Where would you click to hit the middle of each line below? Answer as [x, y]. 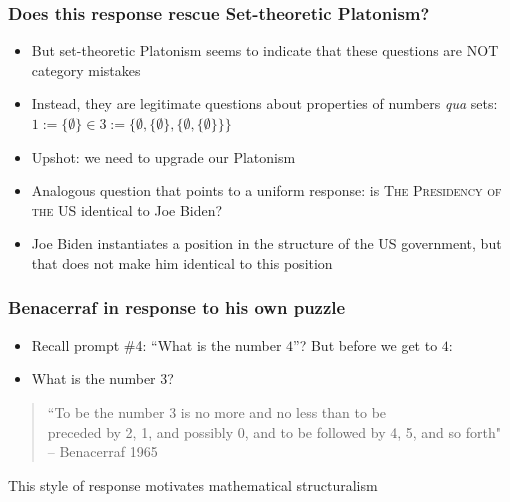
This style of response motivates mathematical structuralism [193, 484]
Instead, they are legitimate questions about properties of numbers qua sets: [264, 103]
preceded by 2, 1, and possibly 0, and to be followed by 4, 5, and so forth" [274, 431]
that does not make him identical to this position [182, 262]
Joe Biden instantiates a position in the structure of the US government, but [266, 243]
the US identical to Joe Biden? [127, 209]
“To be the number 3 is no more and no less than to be [217, 411]
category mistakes [86, 69]
